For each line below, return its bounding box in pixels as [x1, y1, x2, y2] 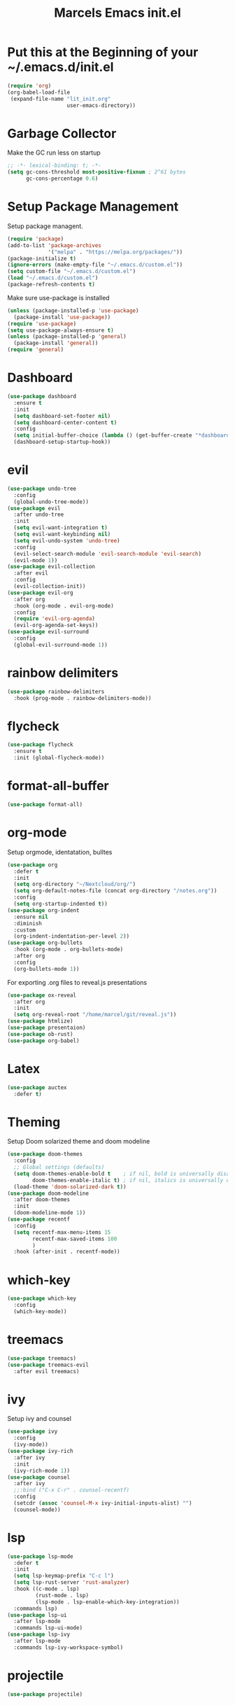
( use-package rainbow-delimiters [7, 688, 105, 695]
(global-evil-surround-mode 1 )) [13, 641, 108, 648]
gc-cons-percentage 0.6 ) [25, 175, 99, 183]
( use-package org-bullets [7, 939, 83, 946]
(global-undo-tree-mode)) [13, 498, 90, 505]
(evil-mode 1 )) [13, 556, 58, 564]
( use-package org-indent [7, 906, 80, 914]
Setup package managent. [7, 222, 84, 230]
